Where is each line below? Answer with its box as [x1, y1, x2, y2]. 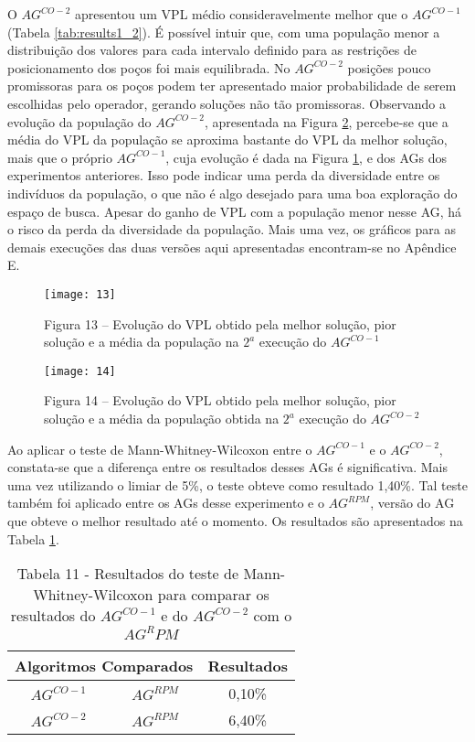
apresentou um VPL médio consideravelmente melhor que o [74, 5, 408, 23]
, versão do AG [370, 493, 455, 512]
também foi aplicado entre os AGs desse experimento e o [7, 493, 324, 512]
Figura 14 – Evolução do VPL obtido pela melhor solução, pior [44, 391, 396, 410]
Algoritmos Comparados [15, 655, 194, 677]
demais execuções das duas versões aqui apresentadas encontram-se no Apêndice [7, 237, 457, 256]
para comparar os [157, 584, 269, 606]
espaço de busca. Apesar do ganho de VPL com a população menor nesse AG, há [7, 201, 462, 220]
